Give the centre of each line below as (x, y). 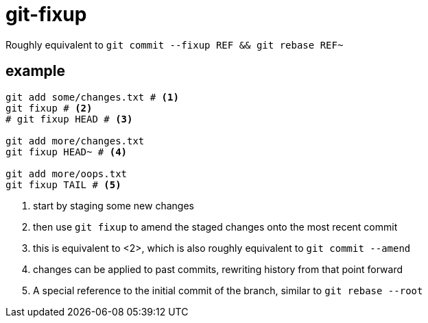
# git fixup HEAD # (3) (69, 119)
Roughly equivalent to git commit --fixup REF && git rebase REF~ (175, 44)
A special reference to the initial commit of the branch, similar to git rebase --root (228, 290)
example (36, 71)
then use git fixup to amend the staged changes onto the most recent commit (215, 227)
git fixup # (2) (49, 108)
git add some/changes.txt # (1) (92, 97)
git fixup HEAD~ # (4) (67, 152)
